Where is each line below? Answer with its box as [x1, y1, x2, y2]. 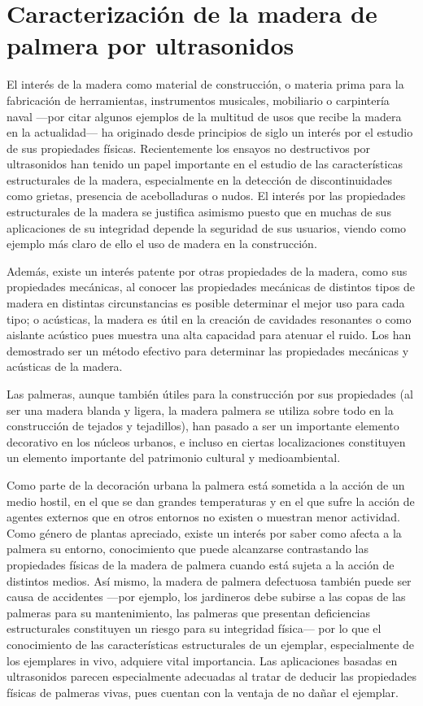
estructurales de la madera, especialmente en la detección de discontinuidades [7, 171, 393, 188]
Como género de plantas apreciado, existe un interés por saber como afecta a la [7, 524, 402, 541]
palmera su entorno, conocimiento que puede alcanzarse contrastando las [7, 540, 368, 557]
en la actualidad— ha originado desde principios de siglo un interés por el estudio [7, 124, 413, 141]
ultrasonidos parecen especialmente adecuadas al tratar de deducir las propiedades [7, 668, 416, 685]
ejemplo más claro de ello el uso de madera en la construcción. [7, 235, 317, 252]
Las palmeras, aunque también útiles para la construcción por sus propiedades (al [7, 386, 413, 402]
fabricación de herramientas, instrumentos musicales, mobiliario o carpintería [7, 91, 390, 108]
